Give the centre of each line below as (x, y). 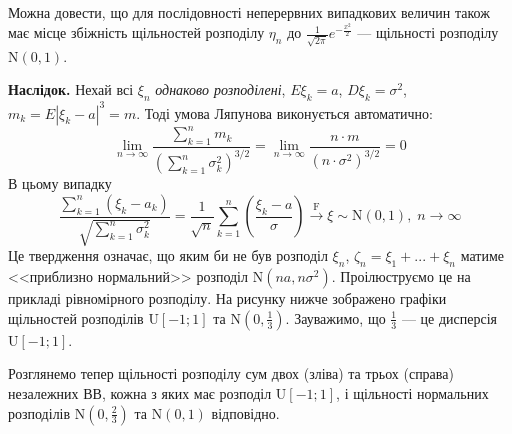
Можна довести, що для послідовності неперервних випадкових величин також (249, 12)
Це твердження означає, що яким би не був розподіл (168, 255)
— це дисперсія (449, 317)
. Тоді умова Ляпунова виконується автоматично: (284, 112)
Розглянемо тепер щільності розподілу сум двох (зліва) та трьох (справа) (231, 373)
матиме (482, 255)
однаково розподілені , (220, 89)
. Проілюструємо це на (401, 276)
